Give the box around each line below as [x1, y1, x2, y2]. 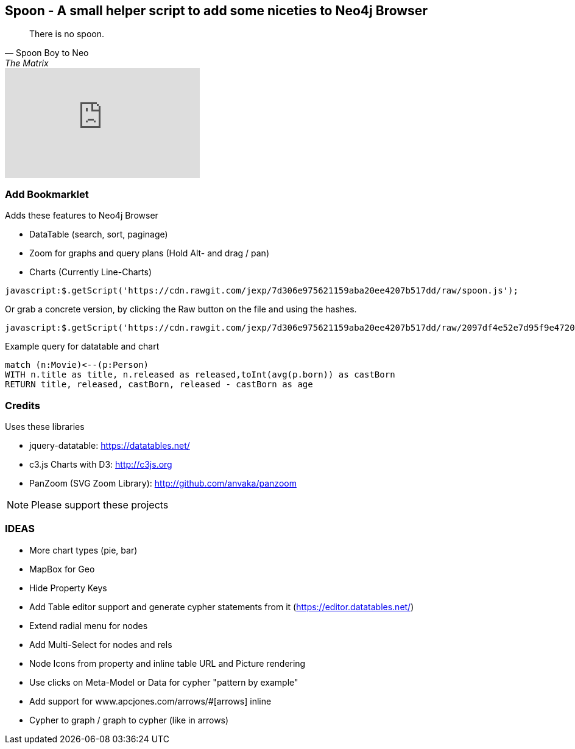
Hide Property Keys [29, 582, 107, 593]
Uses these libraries [5, 421, 85, 432]
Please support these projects [31, 498, 169, 511]
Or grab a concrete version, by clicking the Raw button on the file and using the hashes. [5, 304, 357, 315]
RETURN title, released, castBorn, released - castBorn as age [5, 379, 313, 390]
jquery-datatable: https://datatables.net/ [29, 440, 190, 451]
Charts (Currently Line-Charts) [29, 267, 152, 278]
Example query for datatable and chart [5, 341, 160, 352]
